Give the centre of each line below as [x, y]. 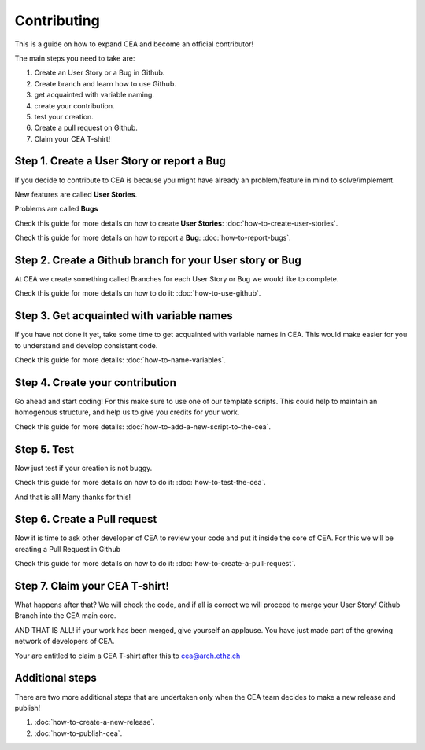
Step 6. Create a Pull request [86, 519]
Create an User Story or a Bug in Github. [100, 73]
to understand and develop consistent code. [86, 345]
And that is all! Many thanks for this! [73, 497]
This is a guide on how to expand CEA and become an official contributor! [134, 44]
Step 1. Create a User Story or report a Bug [120, 161]
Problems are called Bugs [56, 209]
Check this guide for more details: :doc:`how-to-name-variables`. [120, 360]
